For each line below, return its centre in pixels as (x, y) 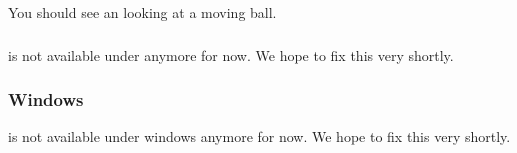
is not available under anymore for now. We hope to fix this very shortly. (231, 54)
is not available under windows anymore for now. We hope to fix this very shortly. (259, 136)
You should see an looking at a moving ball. (142, 12)
